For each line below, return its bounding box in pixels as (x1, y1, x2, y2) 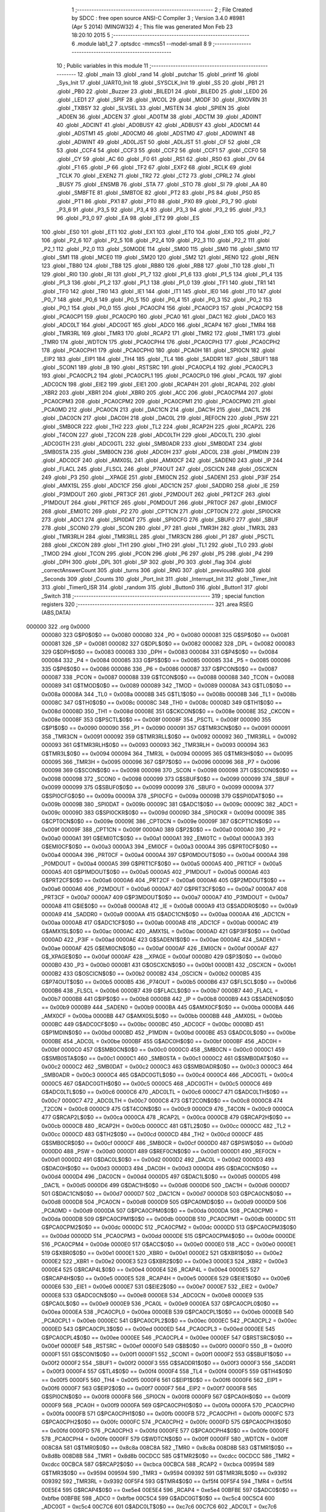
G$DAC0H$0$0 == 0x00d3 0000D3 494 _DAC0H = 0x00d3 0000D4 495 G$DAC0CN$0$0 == (41, 1164, 278, 1171)
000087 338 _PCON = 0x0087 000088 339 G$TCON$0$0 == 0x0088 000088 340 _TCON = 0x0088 (41, 674, 295, 681)
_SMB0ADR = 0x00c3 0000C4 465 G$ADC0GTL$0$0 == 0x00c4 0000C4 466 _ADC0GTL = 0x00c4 (41, 1071, 293, 1079)
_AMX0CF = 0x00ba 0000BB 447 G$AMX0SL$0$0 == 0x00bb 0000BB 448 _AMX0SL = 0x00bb (41, 1012, 283, 1019)
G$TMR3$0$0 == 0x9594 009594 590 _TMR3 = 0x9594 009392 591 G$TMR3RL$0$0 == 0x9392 (41, 1469, 287, 1476)
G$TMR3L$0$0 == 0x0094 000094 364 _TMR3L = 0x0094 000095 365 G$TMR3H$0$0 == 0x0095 (41, 750, 293, 757)
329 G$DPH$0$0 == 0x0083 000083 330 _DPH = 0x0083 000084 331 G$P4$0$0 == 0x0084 (41, 648, 278, 656)
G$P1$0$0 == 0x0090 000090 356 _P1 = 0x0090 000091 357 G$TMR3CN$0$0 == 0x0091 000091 (41, 725, 290, 732)
